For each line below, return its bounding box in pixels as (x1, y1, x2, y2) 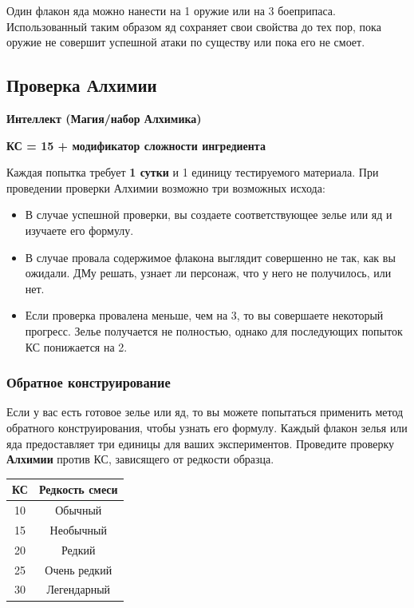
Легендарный (46, 581, 111, 598)
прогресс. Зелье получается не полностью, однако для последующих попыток (25, 322, 403, 339)
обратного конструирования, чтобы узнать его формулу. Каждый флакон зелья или (6, 419, 408, 435)
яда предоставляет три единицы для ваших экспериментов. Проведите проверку (6, 435, 395, 451)
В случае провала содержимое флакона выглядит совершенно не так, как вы (25, 248, 396, 265)
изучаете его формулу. (25, 221, 134, 238)
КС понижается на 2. (25, 338, 128, 355)
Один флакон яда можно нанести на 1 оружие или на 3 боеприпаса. (6, 2, 336, 18)
